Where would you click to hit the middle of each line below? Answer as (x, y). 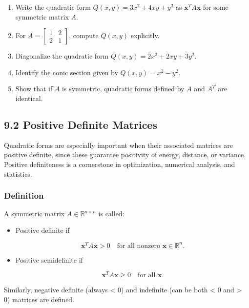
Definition (24, 195)
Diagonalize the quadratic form (62, 56)
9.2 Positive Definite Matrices (81, 124)
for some (216, 7)
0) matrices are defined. (39, 299)
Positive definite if (42, 230)
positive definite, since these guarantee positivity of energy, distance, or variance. (125, 154)
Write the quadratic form (53, 7)
